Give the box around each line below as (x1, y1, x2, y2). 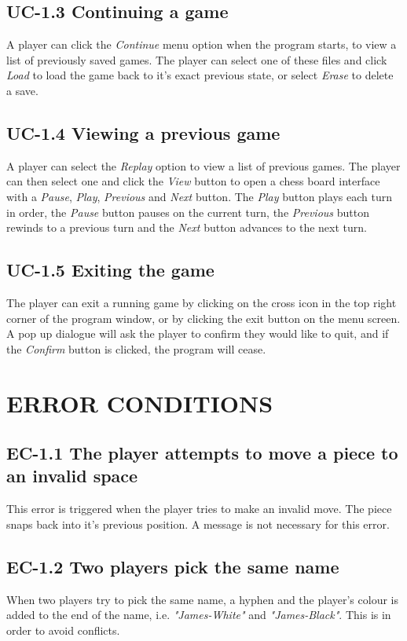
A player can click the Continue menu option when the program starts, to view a (6, 36, 397, 53)
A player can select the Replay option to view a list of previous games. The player (6, 157, 401, 174)
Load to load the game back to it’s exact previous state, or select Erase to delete (6, 67, 394, 83)
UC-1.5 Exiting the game (6, 258, 214, 282)
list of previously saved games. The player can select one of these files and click (6, 51, 387, 68)
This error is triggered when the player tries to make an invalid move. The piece (6, 500, 392, 517)
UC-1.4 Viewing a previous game (6, 120, 280, 145)
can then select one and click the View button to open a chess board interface (6, 173, 380, 189)
